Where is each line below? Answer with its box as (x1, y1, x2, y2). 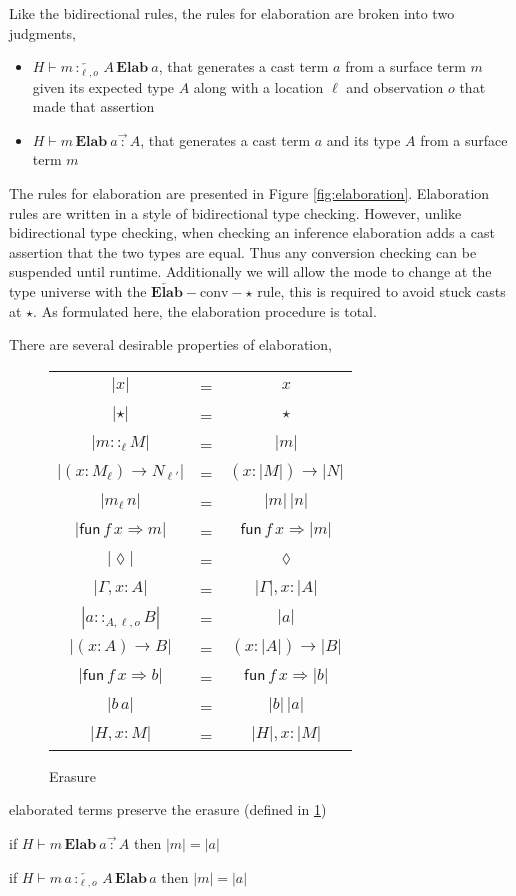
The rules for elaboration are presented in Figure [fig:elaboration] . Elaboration (9, 183, 490, 204)
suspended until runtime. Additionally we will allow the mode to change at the (9, 261, 492, 282)
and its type (326, 129, 401, 150)
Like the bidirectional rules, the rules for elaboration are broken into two (9, 3, 455, 23)
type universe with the (9, 280, 147, 301)
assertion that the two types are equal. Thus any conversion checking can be (9, 241, 477, 262)
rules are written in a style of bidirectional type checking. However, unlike (9, 202, 462, 223)
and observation (346, 76, 444, 97)
